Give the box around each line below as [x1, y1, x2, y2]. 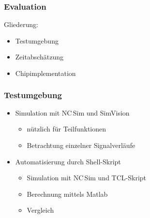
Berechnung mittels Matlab [27, 189, 108, 199]
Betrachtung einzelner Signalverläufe [27, 140, 135, 150]
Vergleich [27, 205, 54, 215]
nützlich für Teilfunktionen [27, 124, 106, 134]
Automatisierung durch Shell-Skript [15, 156, 121, 166]
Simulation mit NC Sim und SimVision [15, 107, 130, 117]
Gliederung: [4, 19, 38, 29]
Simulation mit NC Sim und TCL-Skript [27, 173, 147, 183]
